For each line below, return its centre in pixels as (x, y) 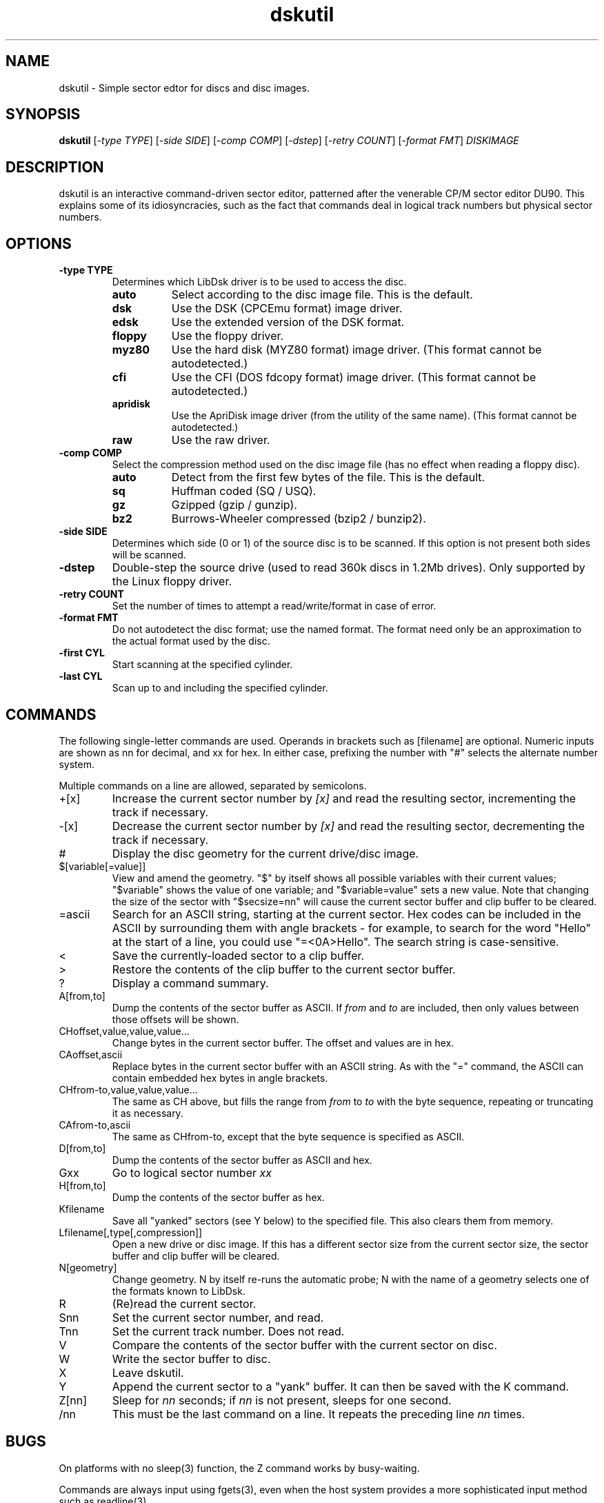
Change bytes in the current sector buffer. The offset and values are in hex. (283, 1042)
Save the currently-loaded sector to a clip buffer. (238, 955)
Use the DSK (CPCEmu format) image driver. (287, 309)
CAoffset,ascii (91, 1054)
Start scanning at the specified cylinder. (202, 665)
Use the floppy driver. (228, 336)
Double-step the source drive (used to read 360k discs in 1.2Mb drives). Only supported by (349, 568)
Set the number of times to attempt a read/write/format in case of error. (274, 606)
